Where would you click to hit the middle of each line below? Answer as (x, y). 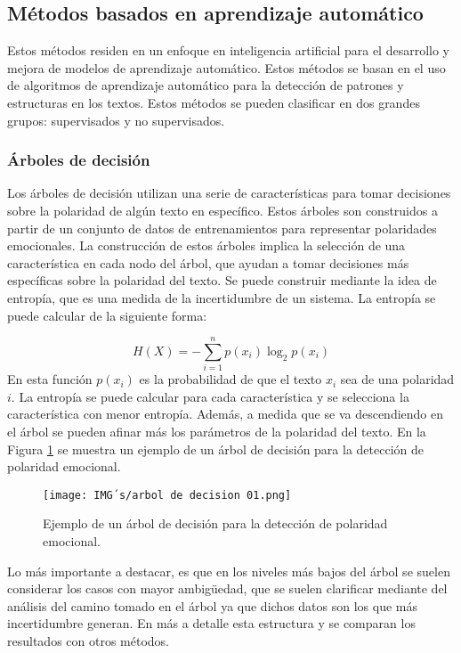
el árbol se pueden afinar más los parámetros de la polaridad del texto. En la (217, 432)
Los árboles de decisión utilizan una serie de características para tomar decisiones (229, 193)
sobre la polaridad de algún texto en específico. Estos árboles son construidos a (222, 210)
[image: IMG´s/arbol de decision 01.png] (167, 495)
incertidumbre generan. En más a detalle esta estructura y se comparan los (211, 623)
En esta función (50, 379)
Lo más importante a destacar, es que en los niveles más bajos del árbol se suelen (229, 571)
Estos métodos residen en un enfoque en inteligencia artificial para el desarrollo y (228, 50)
